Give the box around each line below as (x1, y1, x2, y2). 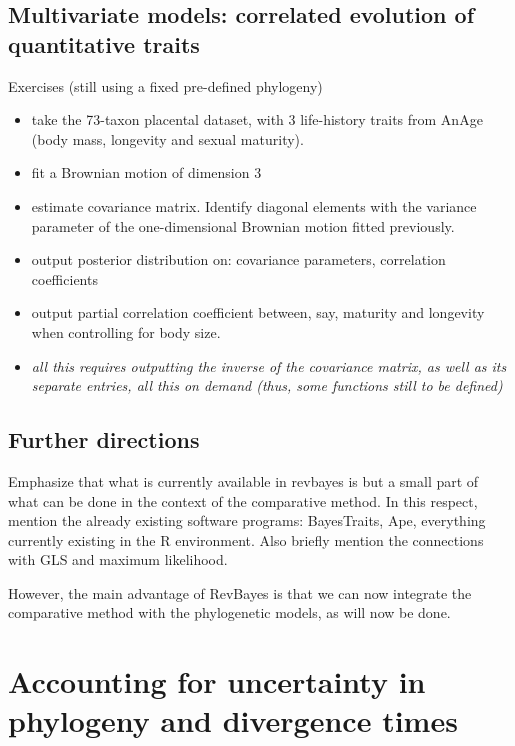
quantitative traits (8, 28, 200, 59)
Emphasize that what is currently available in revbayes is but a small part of (8, 470, 479, 491)
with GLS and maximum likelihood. (8, 549, 228, 570)
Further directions (8, 424, 200, 455)
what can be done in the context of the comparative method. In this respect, (8, 490, 478, 511)
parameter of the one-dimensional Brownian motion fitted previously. (31, 215, 455, 236)
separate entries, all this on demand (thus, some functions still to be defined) (31, 375, 503, 396)
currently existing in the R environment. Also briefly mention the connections (8, 529, 484, 550)
